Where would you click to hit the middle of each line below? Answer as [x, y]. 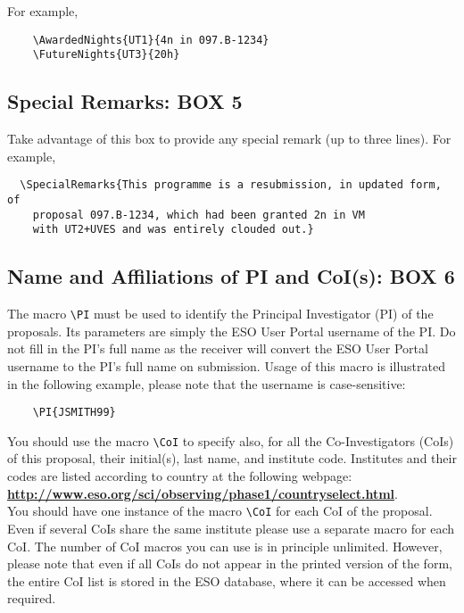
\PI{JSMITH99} [74, 413]
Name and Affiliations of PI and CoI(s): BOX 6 [231, 276]
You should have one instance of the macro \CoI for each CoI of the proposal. [220, 511]
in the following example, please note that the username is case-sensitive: [207, 383]
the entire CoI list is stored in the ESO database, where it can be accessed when [227, 580]
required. [32, 598]
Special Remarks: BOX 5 [125, 101]
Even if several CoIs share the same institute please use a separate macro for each [231, 528]
